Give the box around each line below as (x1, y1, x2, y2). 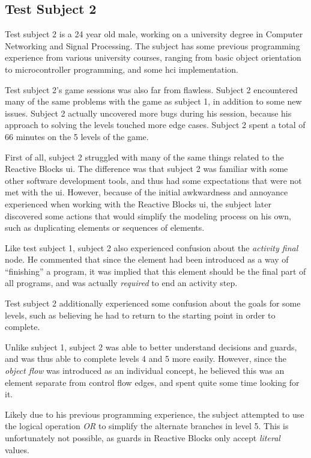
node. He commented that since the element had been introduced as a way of (5, 253, 289, 266)
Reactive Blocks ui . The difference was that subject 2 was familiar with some (5, 162, 288, 175)
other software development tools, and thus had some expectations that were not (5, 174, 302, 186)
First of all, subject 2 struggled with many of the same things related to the (5, 150, 284, 163)
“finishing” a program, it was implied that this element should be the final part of (5, 264, 306, 277)
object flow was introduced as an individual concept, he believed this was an (5, 364, 285, 377)
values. (5, 443, 29, 456)
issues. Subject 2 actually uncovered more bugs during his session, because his (5, 106, 292, 119)
